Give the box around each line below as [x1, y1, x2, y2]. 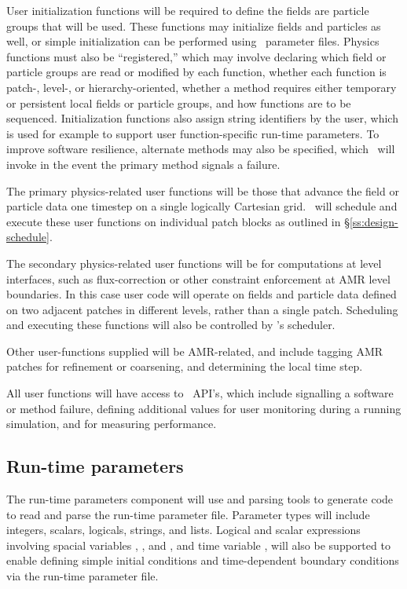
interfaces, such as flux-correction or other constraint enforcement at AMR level [6, 270, 390, 287]
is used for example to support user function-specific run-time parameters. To [6, 125, 379, 141]
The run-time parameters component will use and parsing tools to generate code [6, 491, 394, 507]
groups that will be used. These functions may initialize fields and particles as [6, 17, 381, 34]
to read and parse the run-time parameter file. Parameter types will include [6, 506, 370, 522]
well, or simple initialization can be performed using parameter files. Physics [6, 33, 379, 49]
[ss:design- [349, 213, 398, 229]
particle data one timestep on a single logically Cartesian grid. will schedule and [6, 198, 398, 214]
